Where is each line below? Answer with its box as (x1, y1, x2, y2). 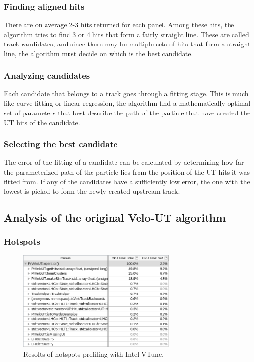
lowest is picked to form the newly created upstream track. (4, 186, 180, 196)
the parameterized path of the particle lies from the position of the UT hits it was (4, 167, 250, 177)
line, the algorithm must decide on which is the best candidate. (4, 48, 193, 58)
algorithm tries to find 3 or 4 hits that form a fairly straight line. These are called (4, 29, 249, 39)
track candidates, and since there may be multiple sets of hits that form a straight (4, 39, 251, 49)
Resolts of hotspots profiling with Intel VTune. (23, 348, 164, 359)
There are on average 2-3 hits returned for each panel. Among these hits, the (4, 20, 234, 30)
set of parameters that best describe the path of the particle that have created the (4, 108, 251, 117)
